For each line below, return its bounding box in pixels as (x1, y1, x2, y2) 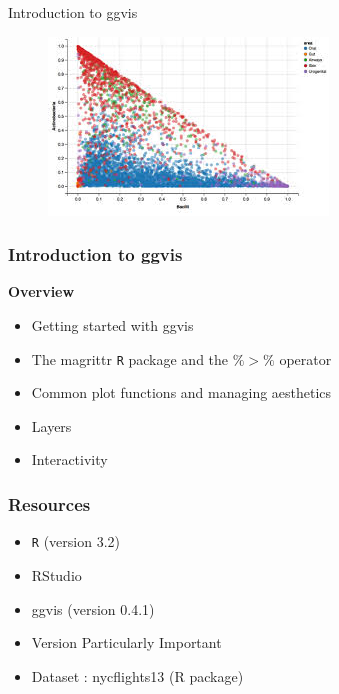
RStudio (31, 564, 82, 585)
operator (279, 348, 332, 369)
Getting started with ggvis (31, 315, 194, 335)
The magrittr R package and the (31, 348, 229, 369)
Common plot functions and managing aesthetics (31, 382, 332, 403)
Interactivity (31, 449, 108, 470)
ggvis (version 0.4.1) (31, 598, 155, 619)
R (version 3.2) (31, 531, 120, 552)
